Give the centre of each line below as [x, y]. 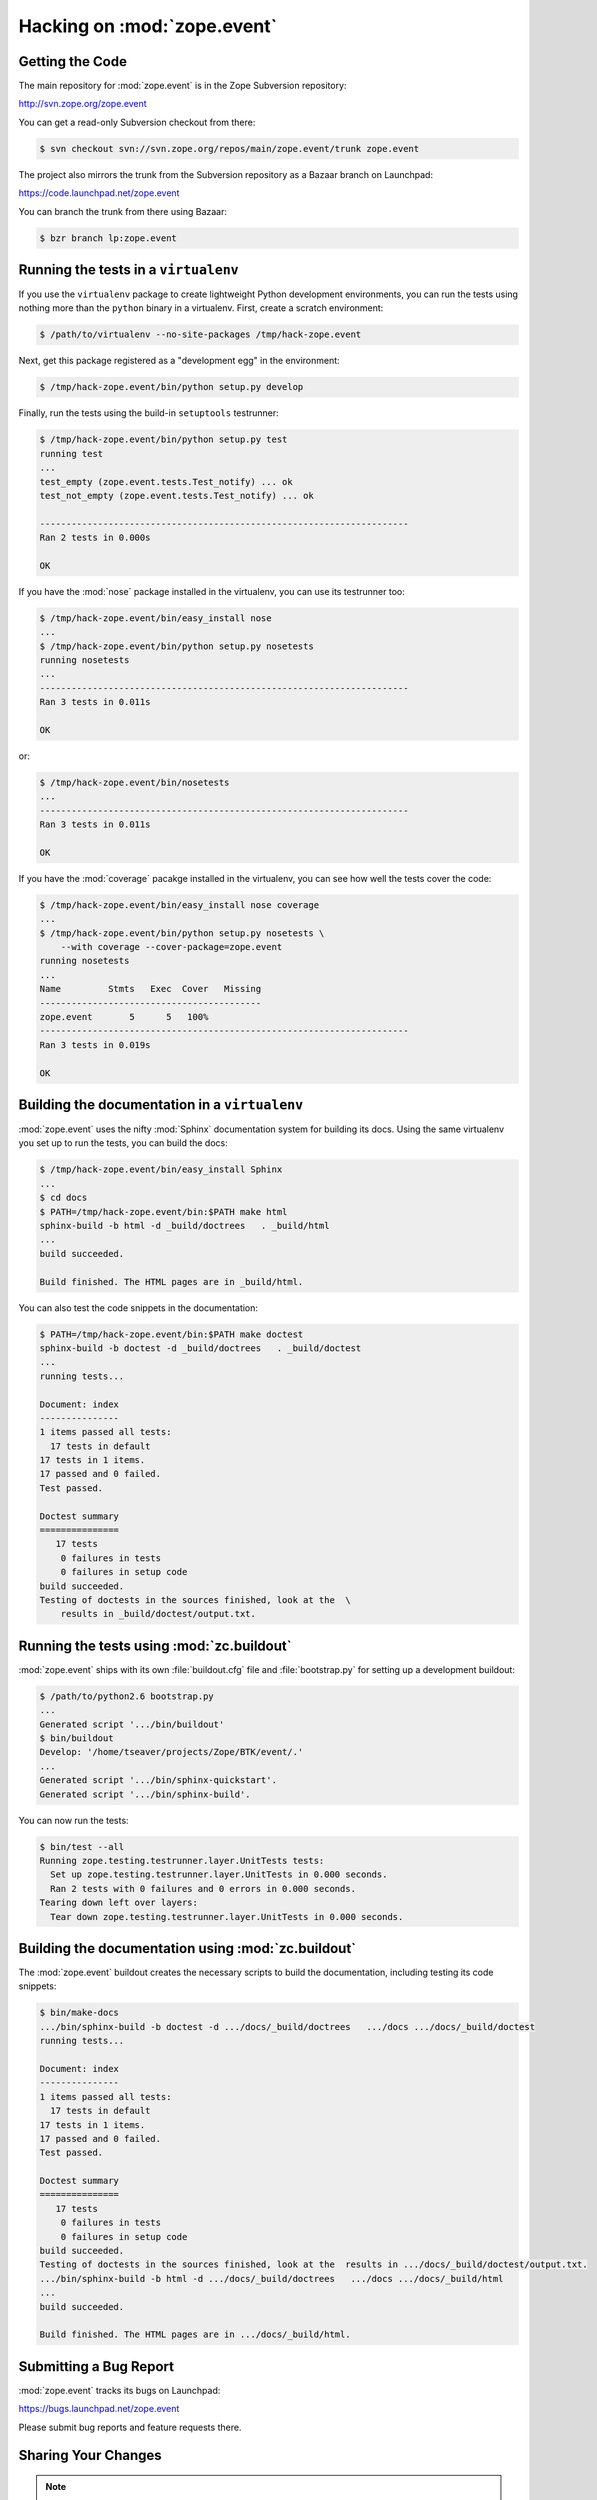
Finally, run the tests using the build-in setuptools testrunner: [148, 413]
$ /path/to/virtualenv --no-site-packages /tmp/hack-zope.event [200, 334]
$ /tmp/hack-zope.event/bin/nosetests [134, 782]
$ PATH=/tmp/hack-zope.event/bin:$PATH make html [163, 1211]
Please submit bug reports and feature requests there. [130, 2427]
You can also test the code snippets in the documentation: [138, 1307]
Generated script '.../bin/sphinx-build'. [145, 1794]
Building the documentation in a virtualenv [161, 1104]
